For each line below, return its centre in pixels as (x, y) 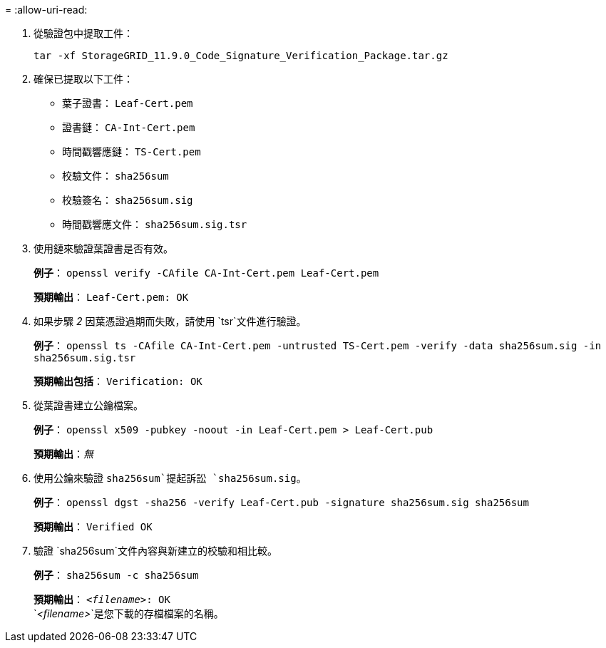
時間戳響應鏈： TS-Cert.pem (132, 151)
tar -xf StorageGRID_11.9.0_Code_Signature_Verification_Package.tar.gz (241, 56)
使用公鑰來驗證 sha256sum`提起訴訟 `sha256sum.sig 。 (170, 478)
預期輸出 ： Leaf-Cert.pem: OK (111, 297)
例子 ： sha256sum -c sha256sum (116, 575)
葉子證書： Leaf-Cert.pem (128, 103)
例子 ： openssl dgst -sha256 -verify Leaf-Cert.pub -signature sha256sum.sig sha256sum (281, 502)
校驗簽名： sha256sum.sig (128, 200)
